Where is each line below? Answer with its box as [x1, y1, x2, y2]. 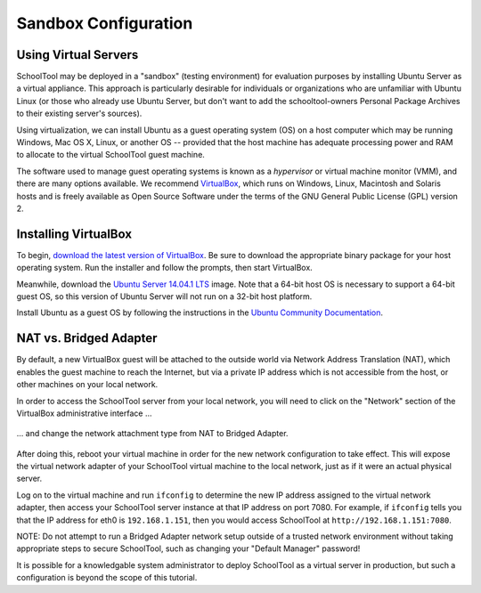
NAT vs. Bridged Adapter [16, 330, 158, 346]
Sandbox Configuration [16, 13, 193, 33]
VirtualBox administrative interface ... [16, 408, 152, 418]
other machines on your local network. [16, 379, 159, 390]
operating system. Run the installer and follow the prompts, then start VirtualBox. [16, 263, 314, 273]
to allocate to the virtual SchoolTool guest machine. [16, 150, 205, 160]
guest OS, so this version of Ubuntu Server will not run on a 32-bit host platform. [16, 291, 313, 302]
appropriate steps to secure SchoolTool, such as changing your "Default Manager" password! [16, 543, 361, 554]
